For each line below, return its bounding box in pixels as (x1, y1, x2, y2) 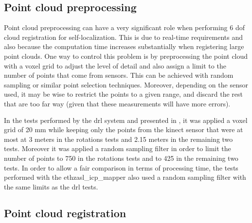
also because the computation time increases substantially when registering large (4, 41, 244, 51)
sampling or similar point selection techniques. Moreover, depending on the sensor (4, 79, 248, 89)
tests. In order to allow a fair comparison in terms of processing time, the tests (4, 162, 238, 172)
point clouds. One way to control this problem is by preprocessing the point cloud (4, 51, 248, 61)
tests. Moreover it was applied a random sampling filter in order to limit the (4, 143, 231, 154)
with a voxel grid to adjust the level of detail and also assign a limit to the (4, 60, 226, 70)
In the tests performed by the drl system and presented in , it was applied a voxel (4, 115, 248, 125)
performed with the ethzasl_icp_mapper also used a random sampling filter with (4, 172, 246, 182)
